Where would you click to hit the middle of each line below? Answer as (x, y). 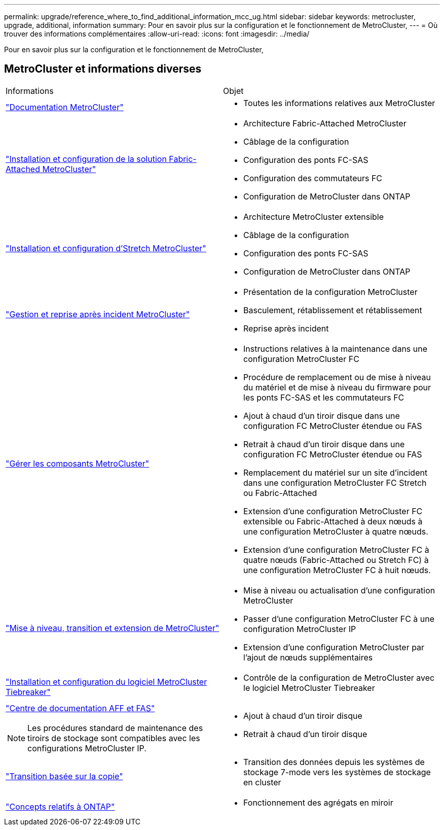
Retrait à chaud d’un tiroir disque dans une (324, 444)
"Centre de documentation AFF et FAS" (80, 708)
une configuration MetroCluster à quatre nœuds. (336, 531)
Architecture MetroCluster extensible (314, 217)
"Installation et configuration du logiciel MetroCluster (106, 682)
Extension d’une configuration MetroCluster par (334, 647)
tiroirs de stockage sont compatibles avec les (114, 738)
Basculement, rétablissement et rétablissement (333, 310)
